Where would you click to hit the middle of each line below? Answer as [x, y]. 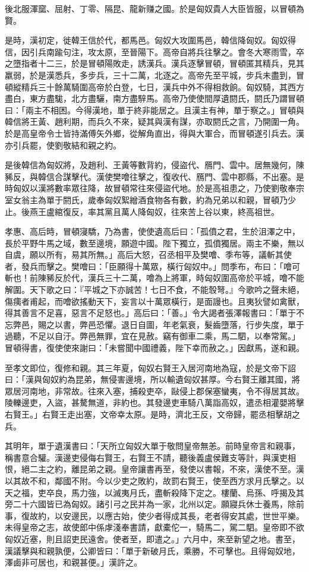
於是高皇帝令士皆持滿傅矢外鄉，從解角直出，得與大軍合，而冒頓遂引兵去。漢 [154, 133]
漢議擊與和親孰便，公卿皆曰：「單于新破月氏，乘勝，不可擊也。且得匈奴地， [152, 550]
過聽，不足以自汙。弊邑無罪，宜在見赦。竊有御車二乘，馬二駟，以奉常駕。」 [152, 336]
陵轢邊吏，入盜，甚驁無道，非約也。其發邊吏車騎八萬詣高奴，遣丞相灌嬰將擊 [154, 402]
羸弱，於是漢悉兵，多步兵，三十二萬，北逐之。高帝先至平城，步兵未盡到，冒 [154, 75]
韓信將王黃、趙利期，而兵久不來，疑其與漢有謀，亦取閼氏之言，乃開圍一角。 [154, 121]
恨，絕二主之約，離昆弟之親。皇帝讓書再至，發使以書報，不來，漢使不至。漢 [154, 469]
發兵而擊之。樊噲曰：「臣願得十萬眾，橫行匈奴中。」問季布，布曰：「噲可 [160, 266]
